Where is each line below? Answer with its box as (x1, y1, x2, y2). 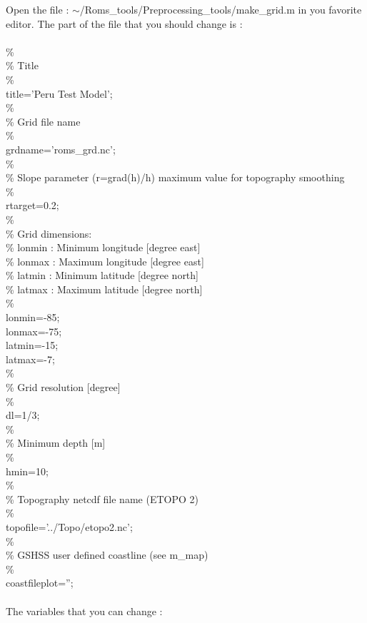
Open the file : (6, 2, 69, 16)
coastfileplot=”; (6, 575, 74, 590)
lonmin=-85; (6, 310, 60, 325)
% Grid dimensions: (6, 226, 92, 240)
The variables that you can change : (6, 603, 163, 618)
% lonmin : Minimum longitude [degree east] (6, 240, 201, 255)
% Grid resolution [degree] (6, 380, 121, 395)
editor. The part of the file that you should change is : (6, 16, 243, 31)
